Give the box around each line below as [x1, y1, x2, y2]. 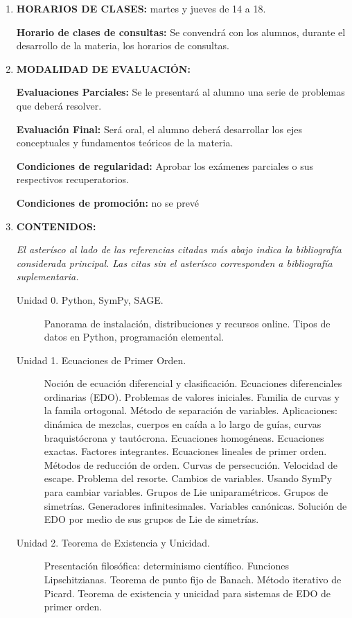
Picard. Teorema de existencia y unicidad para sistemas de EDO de [44, 585, 331, 600]
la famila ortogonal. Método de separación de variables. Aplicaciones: [44, 403, 337, 418]
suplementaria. [16, 269, 79, 284]
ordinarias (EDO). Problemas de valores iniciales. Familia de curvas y [44, 389, 340, 404]
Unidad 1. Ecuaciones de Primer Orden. [16, 352, 186, 367]
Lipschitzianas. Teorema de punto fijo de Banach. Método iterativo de [44, 572, 342, 586]
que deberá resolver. [16, 98, 102, 112]
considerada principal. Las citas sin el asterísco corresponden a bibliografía [16, 255, 333, 270]
